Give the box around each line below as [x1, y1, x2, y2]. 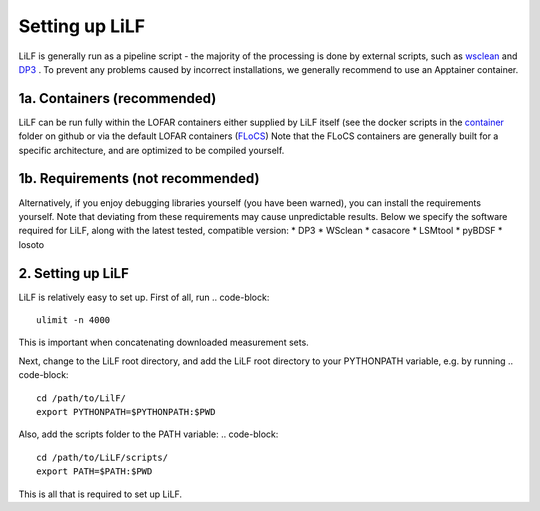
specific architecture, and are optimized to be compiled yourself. [18, 144, 285, 156]
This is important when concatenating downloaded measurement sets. [18, 336, 309, 349]
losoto [18, 238, 45, 250]
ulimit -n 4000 [36, 315, 111, 325]
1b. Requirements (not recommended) [18, 170, 260, 187]
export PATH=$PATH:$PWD [36, 466, 153, 477]
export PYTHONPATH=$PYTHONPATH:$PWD [36, 406, 216, 417]
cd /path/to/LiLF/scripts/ [36, 451, 169, 463]
